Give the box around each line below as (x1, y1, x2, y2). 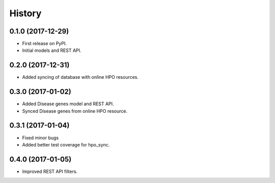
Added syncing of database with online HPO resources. (22, 74, 139, 80)
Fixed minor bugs (22, 135, 59, 141)
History (9, 8, 42, 19)
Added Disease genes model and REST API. (22, 101, 114, 107)
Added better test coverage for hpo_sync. (22, 141, 110, 147)
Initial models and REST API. (22, 47, 81, 53)
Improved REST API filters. (22, 168, 78, 174)
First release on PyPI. (22, 41, 67, 47)
